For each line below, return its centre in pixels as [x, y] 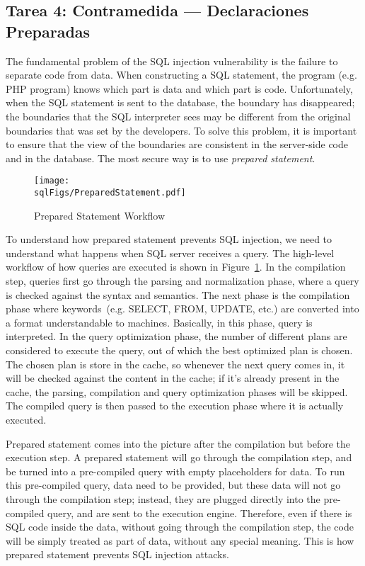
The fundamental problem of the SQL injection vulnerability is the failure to [172, 61]
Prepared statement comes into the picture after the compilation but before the [178, 443]
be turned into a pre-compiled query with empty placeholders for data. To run [175, 471]
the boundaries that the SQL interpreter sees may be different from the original [178, 116]
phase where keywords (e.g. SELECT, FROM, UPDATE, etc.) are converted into [182, 309]
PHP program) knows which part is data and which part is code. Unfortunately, [179, 88]
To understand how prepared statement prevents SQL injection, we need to [169, 239]
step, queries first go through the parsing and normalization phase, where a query [182, 281]
